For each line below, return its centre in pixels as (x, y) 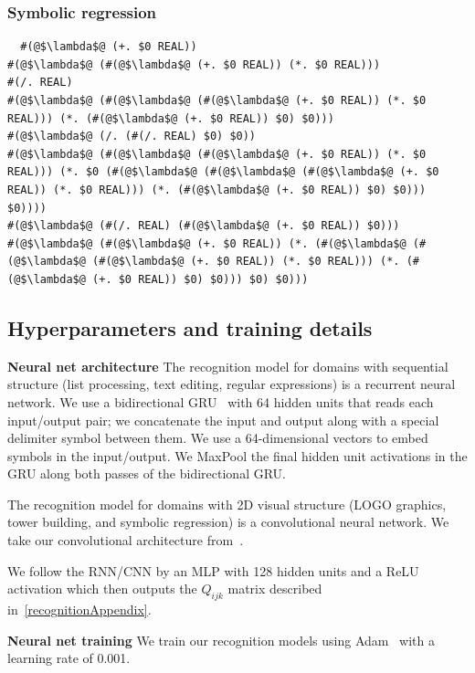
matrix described (275, 589)
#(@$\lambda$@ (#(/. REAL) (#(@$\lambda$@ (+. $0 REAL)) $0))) (204, 226)
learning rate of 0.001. (69, 658)
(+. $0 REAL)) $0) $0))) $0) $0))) (201, 279)
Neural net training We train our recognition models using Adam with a (221, 640)
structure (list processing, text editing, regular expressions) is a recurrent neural (232, 384)
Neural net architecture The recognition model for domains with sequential (228, 366)
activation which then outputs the (102, 589)
